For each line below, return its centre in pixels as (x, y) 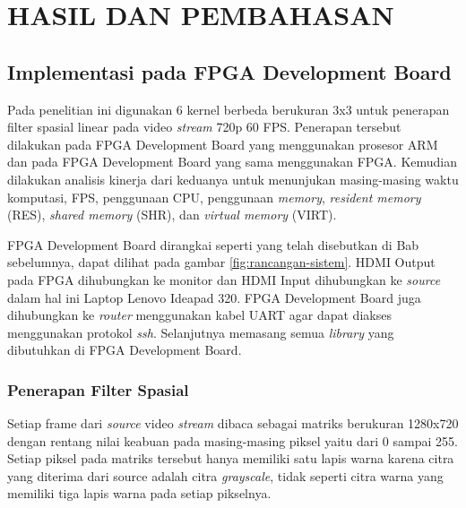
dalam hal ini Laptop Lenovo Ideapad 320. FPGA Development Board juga (214, 297)
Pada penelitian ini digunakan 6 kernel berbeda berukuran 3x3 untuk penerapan (229, 109)
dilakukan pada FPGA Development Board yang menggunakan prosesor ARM (223, 144)
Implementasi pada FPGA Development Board (229, 71)
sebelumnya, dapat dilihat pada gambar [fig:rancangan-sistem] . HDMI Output (221, 262)
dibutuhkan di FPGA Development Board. (125, 350)
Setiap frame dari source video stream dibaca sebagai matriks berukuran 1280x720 (233, 423)
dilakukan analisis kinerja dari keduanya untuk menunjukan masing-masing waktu (233, 179)
